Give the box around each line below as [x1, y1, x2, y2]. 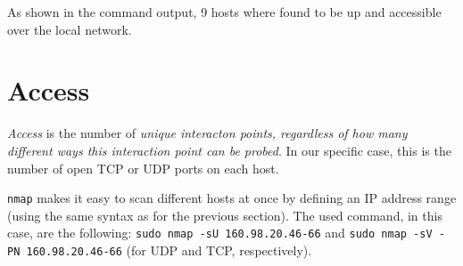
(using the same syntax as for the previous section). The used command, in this [7, 206, 442, 224]
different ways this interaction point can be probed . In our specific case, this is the [7, 141, 451, 159]
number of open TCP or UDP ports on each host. [7, 158, 279, 177]
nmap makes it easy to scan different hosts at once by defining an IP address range [7, 189, 457, 207]
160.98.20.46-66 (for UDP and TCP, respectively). [26, 241, 312, 259]
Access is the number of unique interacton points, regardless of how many [7, 124, 408, 142]
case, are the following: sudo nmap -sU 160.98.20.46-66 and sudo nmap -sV [7, 223, 433, 242]
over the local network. [7, 20, 132, 38]
